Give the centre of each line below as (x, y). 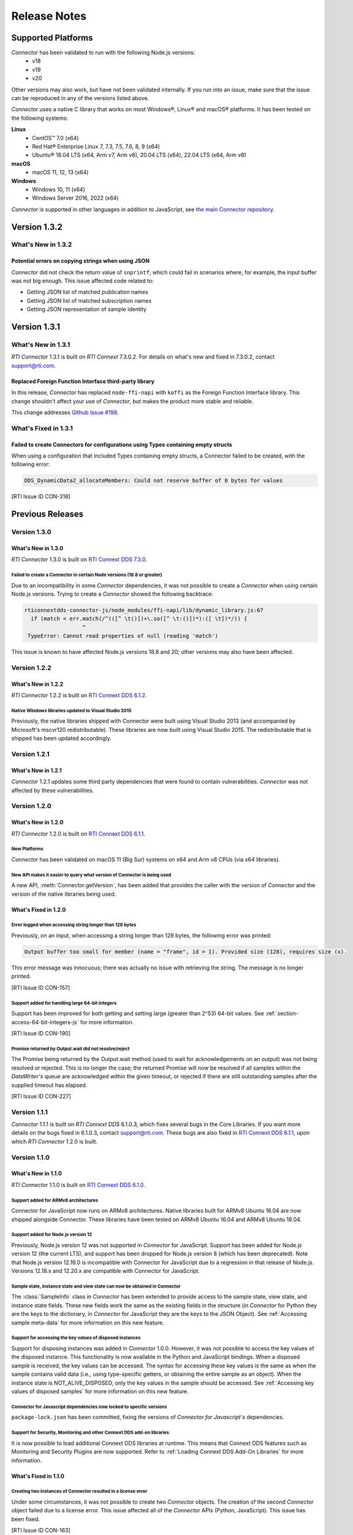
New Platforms (27, 849)
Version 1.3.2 (37, 227)
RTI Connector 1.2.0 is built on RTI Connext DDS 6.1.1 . (78, 834)
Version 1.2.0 (32, 806)
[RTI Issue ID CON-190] (41, 1033)
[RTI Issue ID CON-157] (41, 987)
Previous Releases (47, 514)
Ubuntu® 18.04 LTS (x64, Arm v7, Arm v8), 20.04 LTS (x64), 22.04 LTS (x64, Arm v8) (139, 155)
